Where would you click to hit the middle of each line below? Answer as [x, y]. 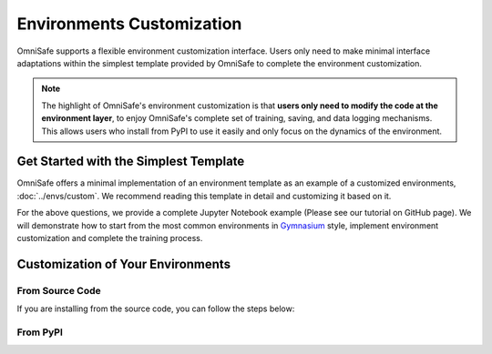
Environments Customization [129, 24]
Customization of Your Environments [124, 264]
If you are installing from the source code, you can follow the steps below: [156, 308]
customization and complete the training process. [110, 238]
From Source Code [59, 290]
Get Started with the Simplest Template [131, 162]
